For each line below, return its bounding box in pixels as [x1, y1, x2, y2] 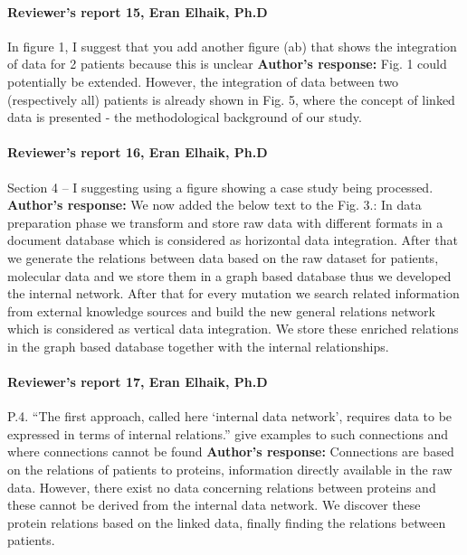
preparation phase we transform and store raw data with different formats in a [7, 212, 443, 231]
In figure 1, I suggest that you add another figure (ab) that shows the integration [7, 36, 457, 55]
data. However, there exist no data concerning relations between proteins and [7, 477, 436, 496]
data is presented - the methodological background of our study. [7, 108, 362, 127]
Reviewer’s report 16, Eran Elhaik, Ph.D [7, 143, 268, 162]
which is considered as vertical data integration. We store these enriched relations [7, 319, 459, 338]
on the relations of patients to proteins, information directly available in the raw [7, 460, 453, 479]
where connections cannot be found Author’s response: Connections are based [7, 442, 454, 461]
